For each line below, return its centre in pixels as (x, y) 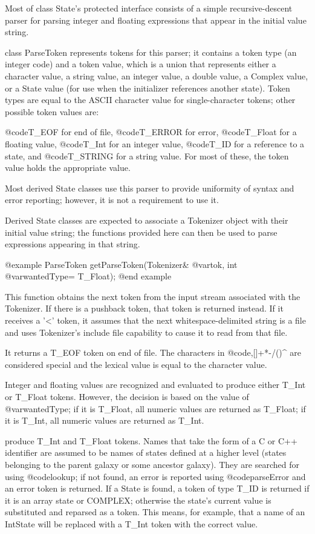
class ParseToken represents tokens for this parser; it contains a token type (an (151, 52)
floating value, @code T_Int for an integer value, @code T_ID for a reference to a (155, 143)
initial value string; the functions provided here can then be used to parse (141, 232)
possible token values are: (52, 111)
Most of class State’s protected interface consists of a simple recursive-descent (149, 8)
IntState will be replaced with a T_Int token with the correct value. (132, 523)
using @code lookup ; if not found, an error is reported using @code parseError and (155, 476)
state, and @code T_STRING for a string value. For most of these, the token (147, 155)
